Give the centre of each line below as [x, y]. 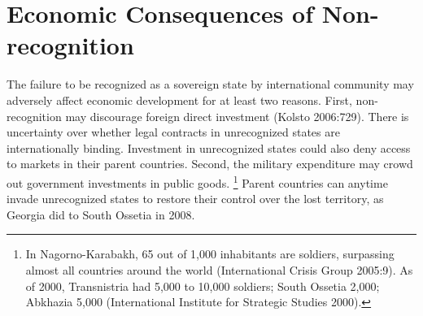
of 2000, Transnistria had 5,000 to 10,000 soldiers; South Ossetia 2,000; [203, 286]
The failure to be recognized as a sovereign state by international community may [210, 84]
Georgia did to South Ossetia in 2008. [101, 214]
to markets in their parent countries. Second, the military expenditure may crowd [210, 164]
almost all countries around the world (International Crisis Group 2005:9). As [219, 269]
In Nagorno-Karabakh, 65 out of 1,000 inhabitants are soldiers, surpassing [210, 254]
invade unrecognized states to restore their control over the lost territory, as [195, 199]
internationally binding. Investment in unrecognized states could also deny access [209, 147]
